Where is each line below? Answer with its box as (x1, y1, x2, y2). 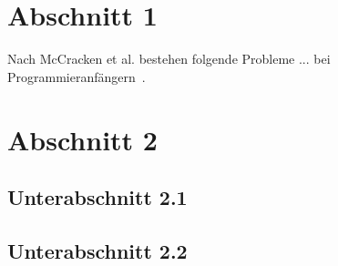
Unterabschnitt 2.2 (7, 236, 188, 264)
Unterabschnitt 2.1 (7, 183, 188, 211)
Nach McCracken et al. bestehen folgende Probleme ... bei (7, 49, 331, 68)
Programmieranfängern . (7, 66, 146, 86)
